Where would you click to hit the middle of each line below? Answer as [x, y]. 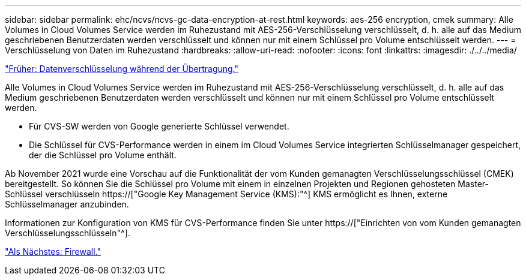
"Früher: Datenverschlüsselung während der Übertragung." [122, 69]
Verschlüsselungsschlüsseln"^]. [68, 233]
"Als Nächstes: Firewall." [53, 252]
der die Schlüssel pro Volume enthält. [103, 155]
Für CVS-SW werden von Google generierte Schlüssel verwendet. [159, 126]
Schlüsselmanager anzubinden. [67, 204]
